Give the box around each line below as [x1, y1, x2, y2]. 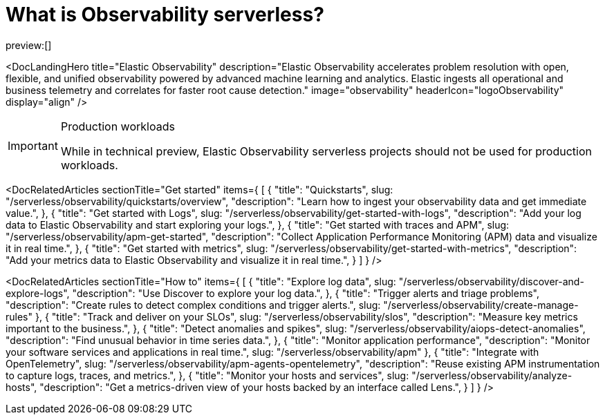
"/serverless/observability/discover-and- [398, 275, 584, 287]
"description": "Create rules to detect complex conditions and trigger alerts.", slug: [6, 298, 381, 311]
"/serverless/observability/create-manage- [383, 298, 579, 311]
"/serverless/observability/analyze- [411, 369, 573, 381]
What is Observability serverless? [6, 3, 324, 26]
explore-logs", [6, 287, 70, 299]
